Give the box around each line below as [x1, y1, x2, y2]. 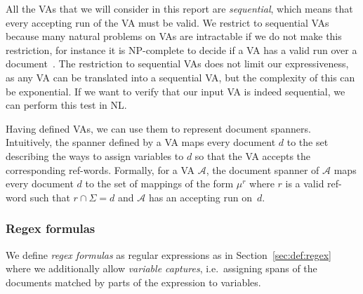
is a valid [285, 176, 324, 191]
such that [29, 189, 70, 204]
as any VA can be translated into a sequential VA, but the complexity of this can [6, 69, 355, 84]
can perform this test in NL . [6, 98, 127, 112]
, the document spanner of [206, 162, 319, 177]
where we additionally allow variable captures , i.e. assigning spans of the [6, 261, 317, 276]
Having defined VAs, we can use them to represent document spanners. [6, 121, 311, 135]
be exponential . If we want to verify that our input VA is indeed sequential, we [6, 83, 345, 98]
